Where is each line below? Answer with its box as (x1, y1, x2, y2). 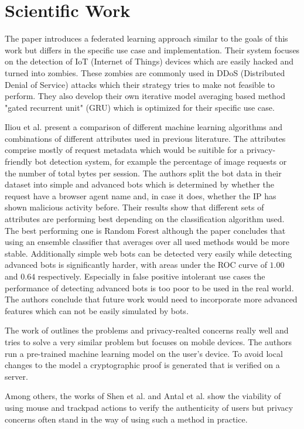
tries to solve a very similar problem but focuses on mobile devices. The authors (5, 335, 292, 348)
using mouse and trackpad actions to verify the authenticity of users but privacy (5, 401, 293, 413)
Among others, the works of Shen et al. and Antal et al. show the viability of (5, 390, 281, 402)
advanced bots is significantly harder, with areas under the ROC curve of (5, 258, 267, 271)
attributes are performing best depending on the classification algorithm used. (5, 213, 285, 225)
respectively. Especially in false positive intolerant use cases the (37, 270, 265, 282)
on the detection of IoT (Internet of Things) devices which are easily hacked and (5, 55, 293, 67)
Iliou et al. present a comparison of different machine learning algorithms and (5, 121, 283, 133)
